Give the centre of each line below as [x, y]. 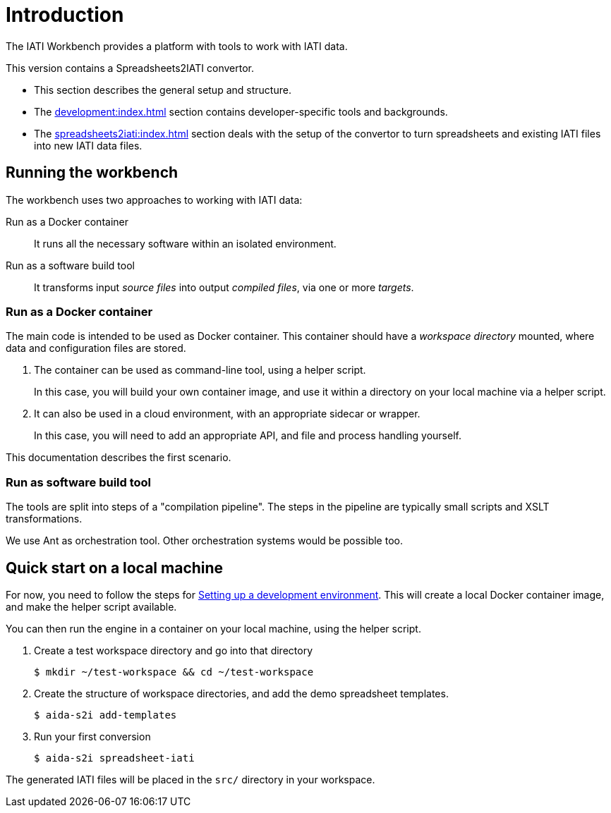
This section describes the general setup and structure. [163, 90]
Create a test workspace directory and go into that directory [173, 650]
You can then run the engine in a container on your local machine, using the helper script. [213, 628]
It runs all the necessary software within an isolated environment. [185, 243]
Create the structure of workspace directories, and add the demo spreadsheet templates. [241, 693]
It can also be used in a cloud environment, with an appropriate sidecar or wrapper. [227, 414]
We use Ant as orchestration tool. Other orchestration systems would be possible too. [204, 541]
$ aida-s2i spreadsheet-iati [114, 758]
